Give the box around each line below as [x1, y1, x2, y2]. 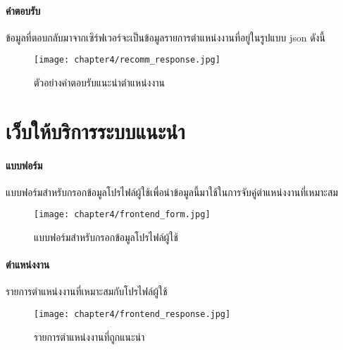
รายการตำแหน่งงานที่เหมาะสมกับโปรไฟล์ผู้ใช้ [6, 284, 168, 299]
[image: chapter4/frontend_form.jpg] [34, 209, 211, 220]
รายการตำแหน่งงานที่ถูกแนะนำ [34, 329, 145, 344]
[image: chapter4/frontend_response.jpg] [34, 309, 231, 320]
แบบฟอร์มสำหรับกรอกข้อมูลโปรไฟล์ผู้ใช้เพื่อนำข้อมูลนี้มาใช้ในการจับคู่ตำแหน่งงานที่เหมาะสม [6, 184, 338, 199]
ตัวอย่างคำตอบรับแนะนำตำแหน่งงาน [34, 75, 165, 90]
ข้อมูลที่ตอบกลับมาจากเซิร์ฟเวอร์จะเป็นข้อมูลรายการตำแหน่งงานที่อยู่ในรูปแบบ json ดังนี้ [6, 30, 325, 44]
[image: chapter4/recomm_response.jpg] [34, 55, 220, 65]
